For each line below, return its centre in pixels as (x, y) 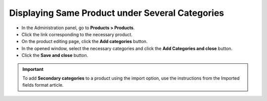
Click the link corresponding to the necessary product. (77, 34)
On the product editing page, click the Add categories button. (85, 42)
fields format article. (43, 85)
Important (33, 69)
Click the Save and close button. (55, 55)
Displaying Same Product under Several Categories (117, 13)
